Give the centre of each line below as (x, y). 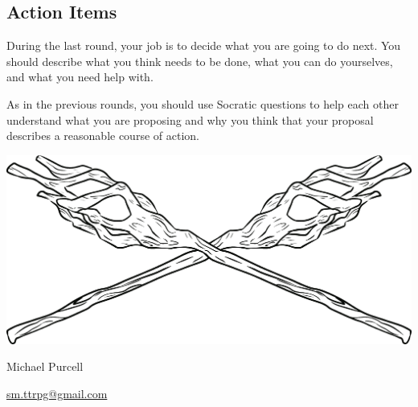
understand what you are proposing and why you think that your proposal (190, 119)
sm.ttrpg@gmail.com (57, 393)
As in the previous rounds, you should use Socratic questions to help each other (203, 103)
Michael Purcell (45, 366)
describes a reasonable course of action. (103, 136)
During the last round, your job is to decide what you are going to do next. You (204, 45)
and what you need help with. (80, 77)
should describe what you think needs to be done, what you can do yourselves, (200, 61)
